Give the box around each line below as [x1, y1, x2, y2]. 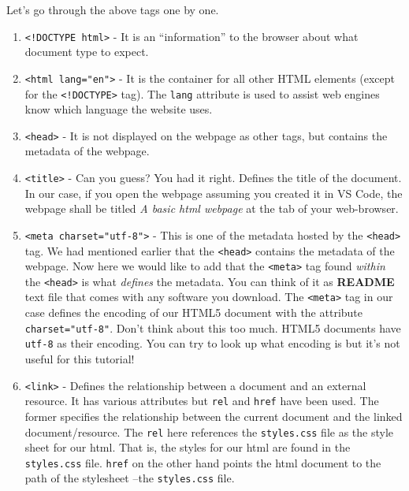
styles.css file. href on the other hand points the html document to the [24, 454, 381, 471]
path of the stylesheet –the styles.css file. [24, 470, 235, 486]
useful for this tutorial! [24, 351, 135, 367]
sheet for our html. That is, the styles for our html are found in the [24, 439, 351, 456]
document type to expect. [24, 43, 149, 60]
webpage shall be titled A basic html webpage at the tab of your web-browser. [24, 200, 399, 217]
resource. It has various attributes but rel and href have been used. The [24, 392, 379, 409]
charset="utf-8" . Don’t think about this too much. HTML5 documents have [24, 319, 401, 336]
